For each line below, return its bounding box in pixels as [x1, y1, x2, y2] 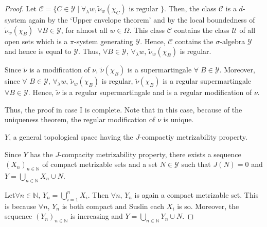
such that [181, 159, 211, 169]
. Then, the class [164, 3, 217, 13]
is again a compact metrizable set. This [134, 189, 259, 200]
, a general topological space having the [9, 131, 133, 142]
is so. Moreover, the [177, 200, 239, 211]
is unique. [163, 114, 194, 125]
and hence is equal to [5, 46, 72, 56]
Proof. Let [5, 3, 37, 13]
